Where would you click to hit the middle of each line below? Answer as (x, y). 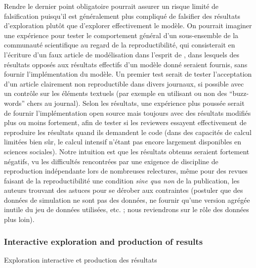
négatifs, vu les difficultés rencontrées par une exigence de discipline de (111, 161)
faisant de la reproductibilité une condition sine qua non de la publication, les (122, 180)
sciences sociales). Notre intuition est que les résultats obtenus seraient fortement (127, 151)
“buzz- (239, 93)
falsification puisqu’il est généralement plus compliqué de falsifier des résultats (122, 16)
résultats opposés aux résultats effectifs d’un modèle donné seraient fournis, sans (126, 64)
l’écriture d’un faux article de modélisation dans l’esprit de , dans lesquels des (122, 54)
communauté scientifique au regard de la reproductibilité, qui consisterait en (120, 45)
